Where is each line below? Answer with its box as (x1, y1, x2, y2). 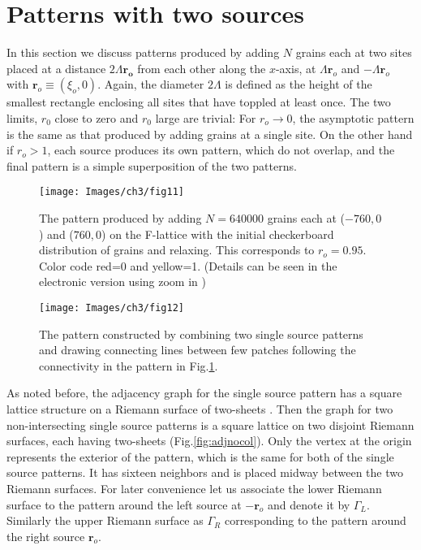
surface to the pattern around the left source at (6, 496, 242, 513)
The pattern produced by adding (39, 209, 202, 226)
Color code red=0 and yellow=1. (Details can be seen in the (39, 257, 337, 274)
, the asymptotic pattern (292, 109, 415, 126)
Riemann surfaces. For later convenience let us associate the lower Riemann (6, 479, 382, 496)
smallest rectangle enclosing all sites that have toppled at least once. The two (6, 93, 391, 110)
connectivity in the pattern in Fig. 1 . (39, 357, 218, 374)
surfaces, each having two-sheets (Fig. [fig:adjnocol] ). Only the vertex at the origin (6, 432, 412, 449)
